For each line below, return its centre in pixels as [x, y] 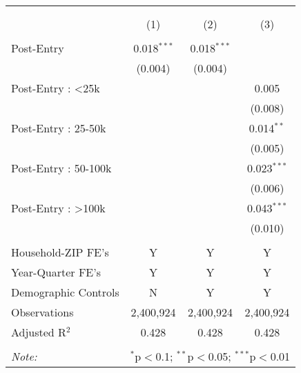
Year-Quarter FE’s [56, 272]
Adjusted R [39, 332]
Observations [42, 312]
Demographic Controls [65, 292]
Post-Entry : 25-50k [59, 128]
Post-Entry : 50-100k [61, 168]
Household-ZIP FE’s [60, 252]
